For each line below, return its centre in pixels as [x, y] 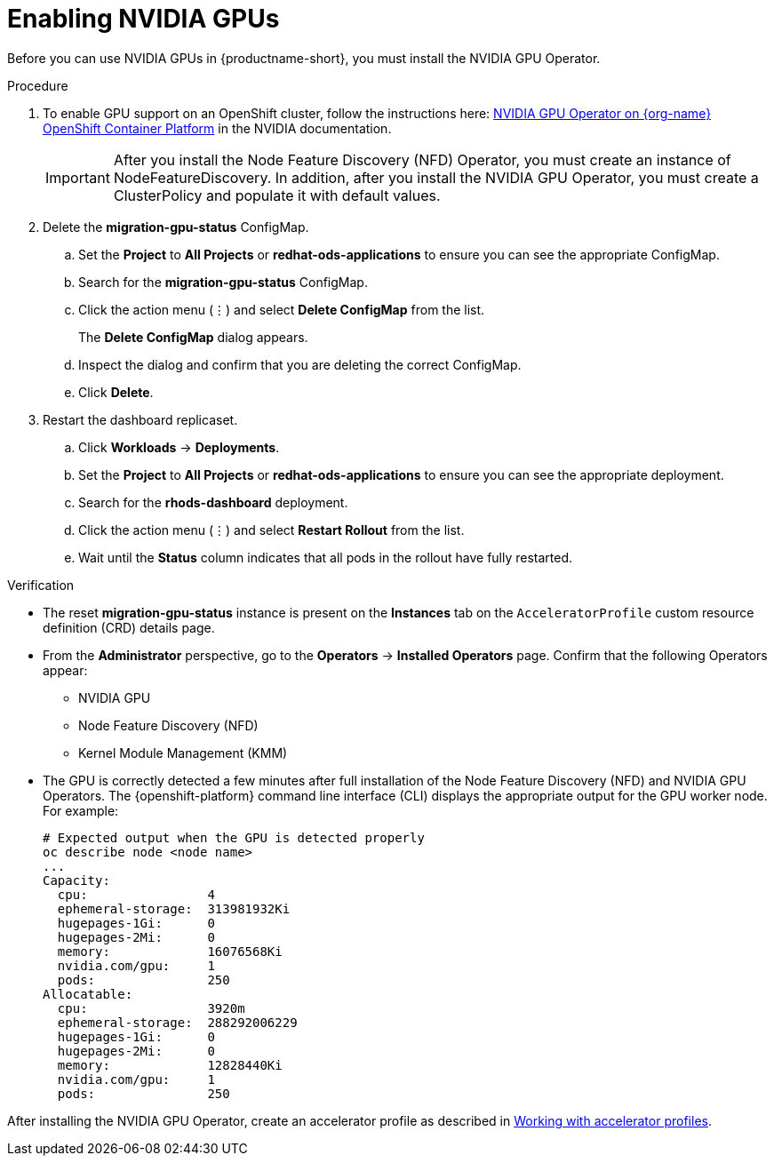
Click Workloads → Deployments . [179, 447]
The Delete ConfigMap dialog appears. [193, 337]
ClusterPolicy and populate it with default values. [277, 195]
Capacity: [76, 880]
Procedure [38, 85]
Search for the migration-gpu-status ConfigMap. [223, 282]
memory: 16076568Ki [170, 951]
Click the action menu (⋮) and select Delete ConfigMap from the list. [282, 309]
